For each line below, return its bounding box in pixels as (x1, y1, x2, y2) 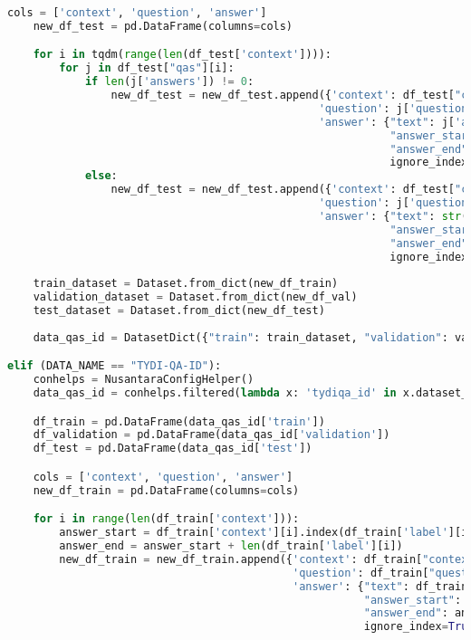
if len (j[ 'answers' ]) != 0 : (84, 75, 255, 89)
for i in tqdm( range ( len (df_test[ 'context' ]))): (33, 48, 332, 62)
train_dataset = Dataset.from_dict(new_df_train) (33, 277, 339, 291)
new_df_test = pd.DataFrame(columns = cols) (33, 19, 293, 33)
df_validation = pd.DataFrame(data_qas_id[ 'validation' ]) (33, 428, 390, 442)
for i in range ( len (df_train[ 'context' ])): (33, 512, 300, 526)
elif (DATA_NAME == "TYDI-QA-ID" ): (7, 359, 222, 373)
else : (84, 169, 118, 183)
